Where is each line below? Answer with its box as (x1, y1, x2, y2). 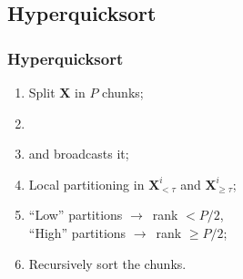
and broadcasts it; (28, 144, 129, 163)
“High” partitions (28, 222, 127, 242)
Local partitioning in (28, 174, 145, 193)
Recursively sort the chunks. (28, 253, 187, 273)
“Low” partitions (28, 205, 123, 224)
